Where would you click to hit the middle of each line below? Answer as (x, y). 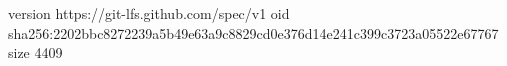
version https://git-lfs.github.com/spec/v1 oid (149, 13)
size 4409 (35, 52)
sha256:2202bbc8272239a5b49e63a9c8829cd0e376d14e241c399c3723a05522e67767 (253, 32)
